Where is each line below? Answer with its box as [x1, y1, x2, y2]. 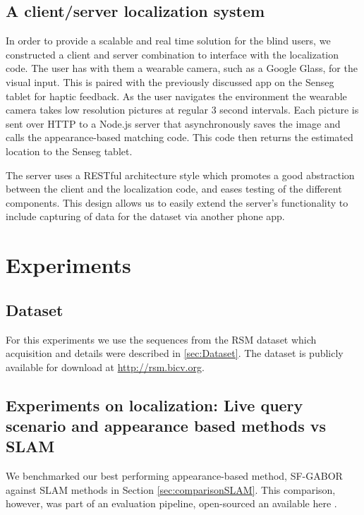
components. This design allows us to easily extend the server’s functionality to [6, 195, 348, 210]
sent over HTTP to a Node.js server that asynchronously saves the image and [6, 116, 341, 131]
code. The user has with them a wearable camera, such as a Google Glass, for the [6, 61, 358, 75]
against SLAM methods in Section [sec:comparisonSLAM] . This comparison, [6, 482, 336, 497]
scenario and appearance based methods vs [6, 415, 327, 437]
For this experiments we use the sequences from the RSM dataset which [6, 332, 317, 346]
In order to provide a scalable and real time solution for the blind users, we [6, 33, 331, 48]
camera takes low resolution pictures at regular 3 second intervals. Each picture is [6, 102, 359, 117]
